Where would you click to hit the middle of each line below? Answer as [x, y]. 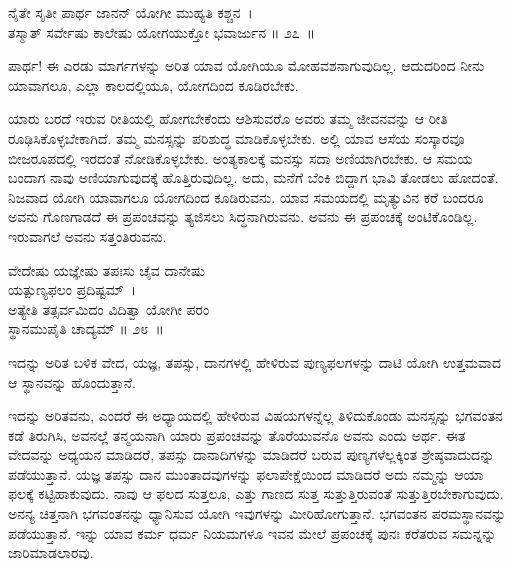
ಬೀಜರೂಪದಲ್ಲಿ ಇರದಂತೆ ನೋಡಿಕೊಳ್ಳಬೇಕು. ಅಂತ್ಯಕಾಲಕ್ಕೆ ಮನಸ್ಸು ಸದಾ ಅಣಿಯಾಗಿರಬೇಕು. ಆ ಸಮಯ [240, 157]
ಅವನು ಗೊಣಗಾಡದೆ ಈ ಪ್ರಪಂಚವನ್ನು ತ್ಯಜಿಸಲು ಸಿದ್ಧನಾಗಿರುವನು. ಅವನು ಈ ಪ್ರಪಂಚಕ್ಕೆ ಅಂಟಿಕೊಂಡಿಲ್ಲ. [243, 216]
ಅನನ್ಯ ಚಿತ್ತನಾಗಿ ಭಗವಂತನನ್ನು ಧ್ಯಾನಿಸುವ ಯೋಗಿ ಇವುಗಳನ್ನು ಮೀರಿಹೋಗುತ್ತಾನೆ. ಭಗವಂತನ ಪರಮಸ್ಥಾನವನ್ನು [257, 513]
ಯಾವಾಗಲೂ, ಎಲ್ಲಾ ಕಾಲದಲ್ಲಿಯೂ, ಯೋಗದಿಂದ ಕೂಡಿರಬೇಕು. [153, 84]
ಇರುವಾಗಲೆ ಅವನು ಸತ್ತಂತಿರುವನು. [87, 235]
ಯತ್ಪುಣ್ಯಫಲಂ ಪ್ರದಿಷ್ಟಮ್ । [72, 289]
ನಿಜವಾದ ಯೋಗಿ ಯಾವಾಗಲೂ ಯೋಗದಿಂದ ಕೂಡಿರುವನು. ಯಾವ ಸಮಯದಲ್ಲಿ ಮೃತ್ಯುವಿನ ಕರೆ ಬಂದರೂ [246, 196]
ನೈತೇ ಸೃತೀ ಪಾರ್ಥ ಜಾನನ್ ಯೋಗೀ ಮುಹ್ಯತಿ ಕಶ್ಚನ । [130, 12]
